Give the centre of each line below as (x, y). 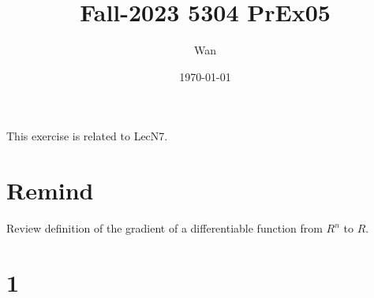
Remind (50, 190)
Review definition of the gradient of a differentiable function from (165, 228)
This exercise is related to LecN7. (87, 136)
